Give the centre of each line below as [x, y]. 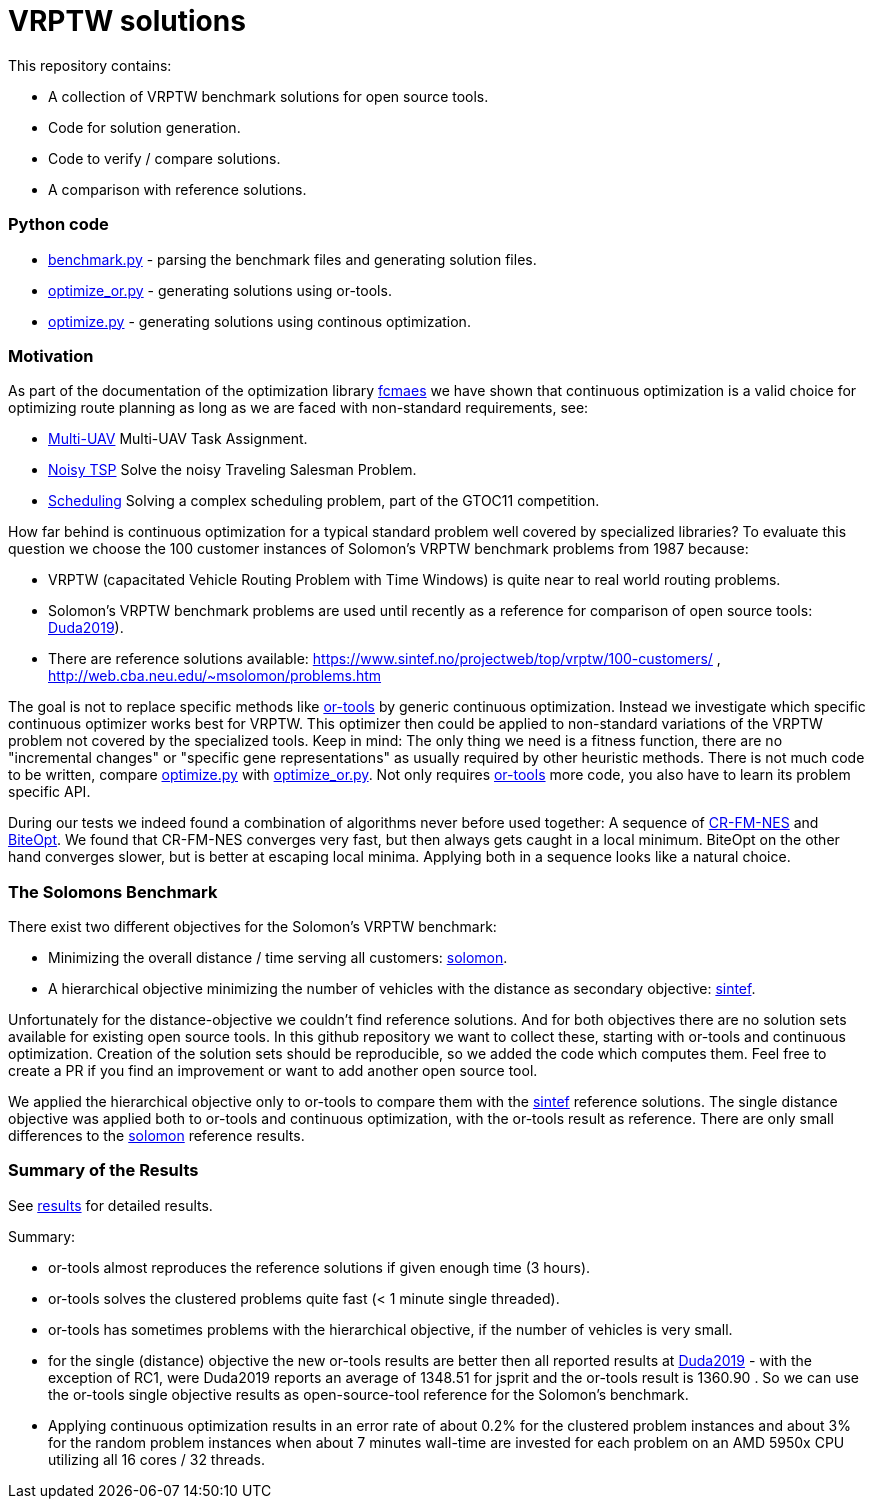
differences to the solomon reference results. [156, 1135]
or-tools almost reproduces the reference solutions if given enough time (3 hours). [319, 1267]
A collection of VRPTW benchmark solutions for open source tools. [268, 96]
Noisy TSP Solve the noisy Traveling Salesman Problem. [232, 470]
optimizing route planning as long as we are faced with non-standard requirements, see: [298, 408]
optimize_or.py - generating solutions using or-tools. [220, 290]
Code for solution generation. [144, 127]
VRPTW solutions [127, 21]
